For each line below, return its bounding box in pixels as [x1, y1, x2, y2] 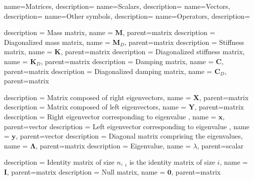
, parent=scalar [197, 140, 244, 150]
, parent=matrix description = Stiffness [124, 36, 244, 47]
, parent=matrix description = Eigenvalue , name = [36, 140, 191, 150]
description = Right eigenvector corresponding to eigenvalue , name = [4, 111, 216, 121]
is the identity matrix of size [129, 157, 215, 167]
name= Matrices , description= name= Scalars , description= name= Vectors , [4, 1, 230, 11]
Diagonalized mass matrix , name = [4, 36, 111, 47]
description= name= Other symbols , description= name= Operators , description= [4, 10, 250, 21]
